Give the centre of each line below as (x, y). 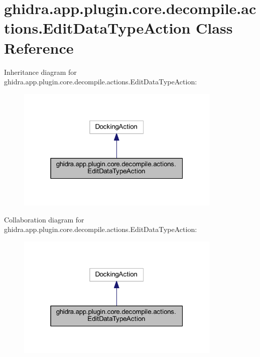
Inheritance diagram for (40, 72)
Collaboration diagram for (44, 219)
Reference (39, 47)
